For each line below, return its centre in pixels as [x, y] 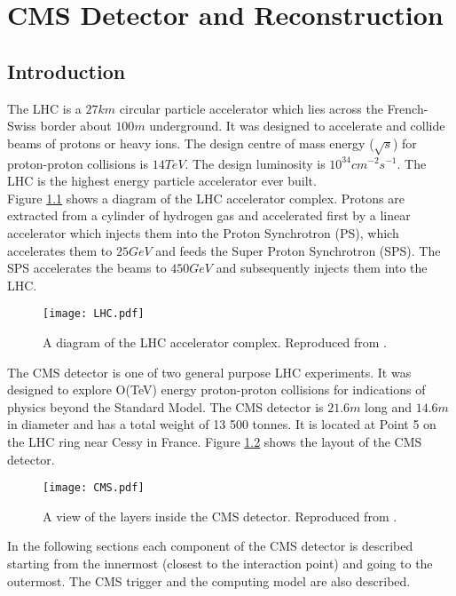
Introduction [67, 71]
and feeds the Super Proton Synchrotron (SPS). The [298, 250]
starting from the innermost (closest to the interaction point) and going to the [220, 563]
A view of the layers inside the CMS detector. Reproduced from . [220, 516]
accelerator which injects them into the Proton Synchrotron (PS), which [203, 232]
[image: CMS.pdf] [94, 488]
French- [408, 108]
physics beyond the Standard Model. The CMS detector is [165, 406]
